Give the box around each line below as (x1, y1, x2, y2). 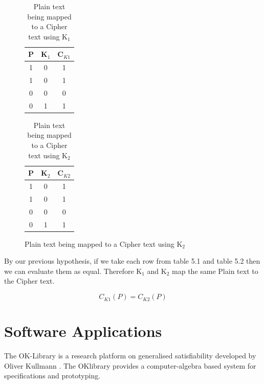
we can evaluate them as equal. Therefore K (4, 265, 142, 276)
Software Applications (4, 321, 162, 342)
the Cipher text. (4, 275, 55, 286)
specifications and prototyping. (4, 370, 101, 381)
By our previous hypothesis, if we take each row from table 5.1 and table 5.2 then (4, 255, 260, 266)
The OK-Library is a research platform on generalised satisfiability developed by (4, 350, 256, 361)
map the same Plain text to (172, 265, 258, 276)
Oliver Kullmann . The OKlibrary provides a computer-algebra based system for (4, 360, 256, 371)
